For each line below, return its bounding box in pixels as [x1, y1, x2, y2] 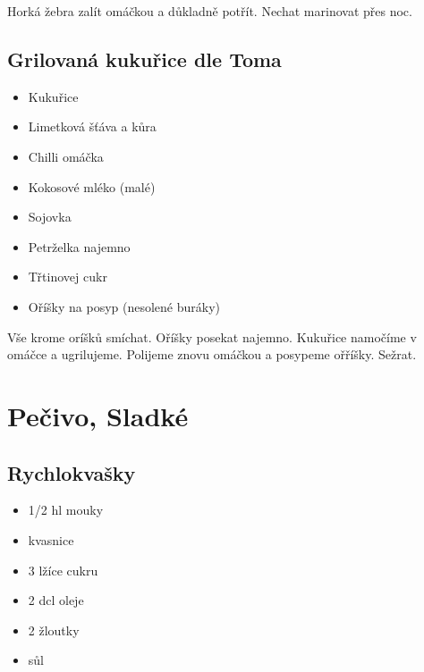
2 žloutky [28, 620, 80, 639]
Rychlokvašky [7, 458, 136, 486]
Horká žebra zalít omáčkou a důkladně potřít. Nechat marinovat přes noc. [7, 2, 412, 20]
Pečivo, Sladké [7, 397, 189, 433]
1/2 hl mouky [28, 500, 104, 519]
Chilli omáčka [28, 147, 104, 165]
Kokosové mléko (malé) [28, 177, 156, 196]
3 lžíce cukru [28, 560, 98, 579]
